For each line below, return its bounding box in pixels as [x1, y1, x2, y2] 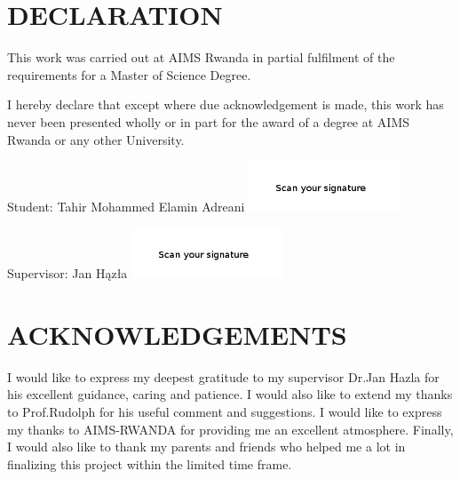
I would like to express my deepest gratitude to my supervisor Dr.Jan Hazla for [7, 367, 440, 386]
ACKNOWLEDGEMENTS [7, 315, 347, 352]
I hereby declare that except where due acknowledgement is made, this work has [7, 95, 444, 114]
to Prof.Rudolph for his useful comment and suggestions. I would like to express [7, 402, 442, 420]
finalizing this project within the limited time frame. [7, 454, 292, 473]
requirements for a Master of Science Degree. [7, 65, 251, 84]
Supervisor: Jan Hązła [7, 264, 128, 283]
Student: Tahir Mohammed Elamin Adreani [7, 196, 245, 215]
